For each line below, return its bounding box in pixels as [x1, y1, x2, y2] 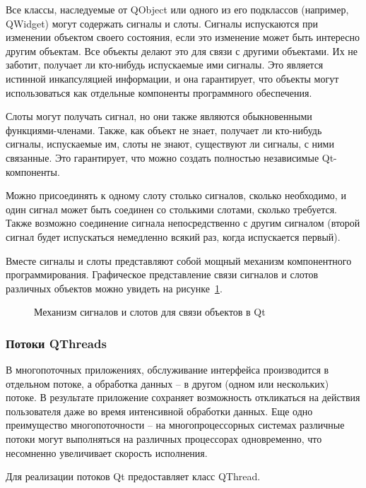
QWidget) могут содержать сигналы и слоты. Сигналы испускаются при [6, 16, 319, 30]
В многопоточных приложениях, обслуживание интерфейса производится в [6, 362, 329, 377]
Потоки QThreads [6, 334, 107, 352]
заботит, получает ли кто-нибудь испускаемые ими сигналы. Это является [6, 57, 324, 72]
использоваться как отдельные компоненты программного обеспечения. [6, 85, 312, 100]
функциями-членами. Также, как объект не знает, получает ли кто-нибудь [6, 122, 322, 137]
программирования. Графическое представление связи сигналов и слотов [6, 267, 319, 282]
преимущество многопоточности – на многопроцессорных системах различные [6, 417, 345, 432]
